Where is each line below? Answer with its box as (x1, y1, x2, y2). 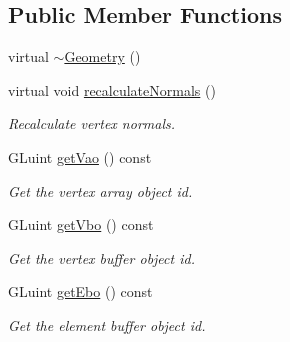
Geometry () (64, 46, 141, 67)
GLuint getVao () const (8, 146, 152, 167)
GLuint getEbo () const (8, 281, 153, 302)
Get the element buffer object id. (8, 314, 206, 335)
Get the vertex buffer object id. (8, 247, 195, 268)
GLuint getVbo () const (8, 214, 154, 235)
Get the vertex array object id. (8, 180, 193, 201)
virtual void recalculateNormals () (8, 79, 216, 100)
